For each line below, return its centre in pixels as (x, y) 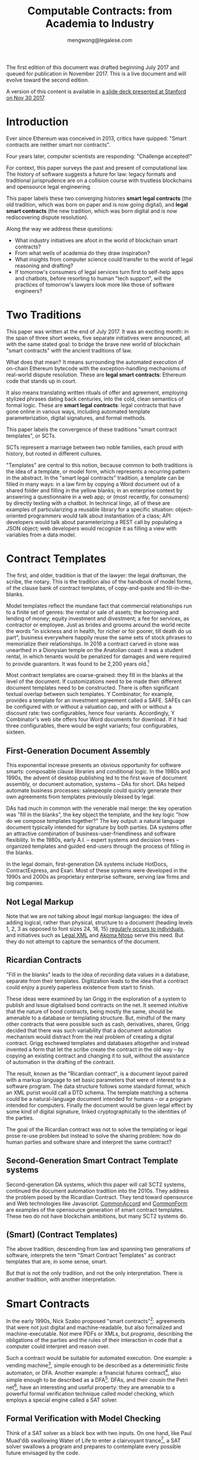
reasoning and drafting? (44, 266)
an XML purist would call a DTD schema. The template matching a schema (97, 1092)
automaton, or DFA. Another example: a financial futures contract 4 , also (94, 1372)
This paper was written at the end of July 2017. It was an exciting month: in (97, 331)
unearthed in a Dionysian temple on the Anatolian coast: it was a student (95, 650)
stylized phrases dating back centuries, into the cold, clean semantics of (95, 399)
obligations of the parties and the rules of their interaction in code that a (94, 1340)
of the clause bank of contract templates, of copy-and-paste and (86, 588)
